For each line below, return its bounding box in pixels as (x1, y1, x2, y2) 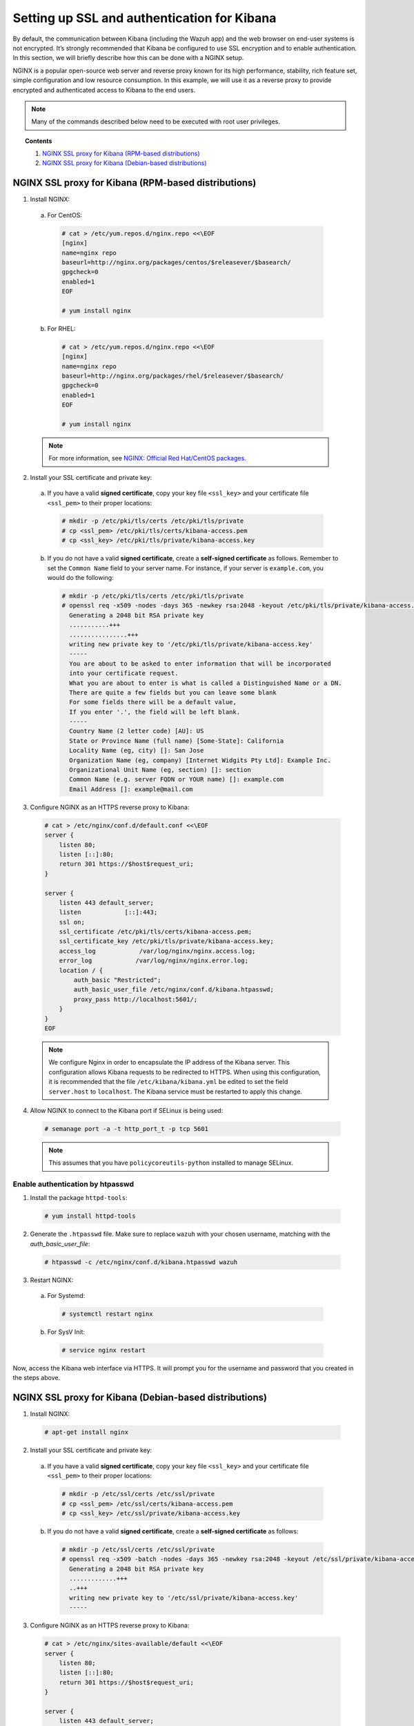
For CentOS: (47, 211, 83, 219)
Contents (25, 137, 52, 145)
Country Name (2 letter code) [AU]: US (69, 727, 204, 735)
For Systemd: (47, 1292, 86, 1300)
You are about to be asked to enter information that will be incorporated (69, 659, 331, 668)
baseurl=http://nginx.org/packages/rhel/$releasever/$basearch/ (61, 372, 284, 380)
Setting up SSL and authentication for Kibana (12, 10, 277, 26)
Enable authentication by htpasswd (12, 1179, 135, 1189)
